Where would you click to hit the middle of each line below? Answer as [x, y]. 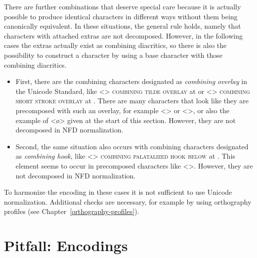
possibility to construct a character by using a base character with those [113, 55]
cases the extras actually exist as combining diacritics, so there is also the [115, 45]
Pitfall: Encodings [66, 245]
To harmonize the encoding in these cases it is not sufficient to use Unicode [118, 192]
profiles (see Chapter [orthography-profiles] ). [72, 211]
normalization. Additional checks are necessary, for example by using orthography [128, 201]
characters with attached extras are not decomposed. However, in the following [123, 35]
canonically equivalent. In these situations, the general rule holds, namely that [123, 26]
